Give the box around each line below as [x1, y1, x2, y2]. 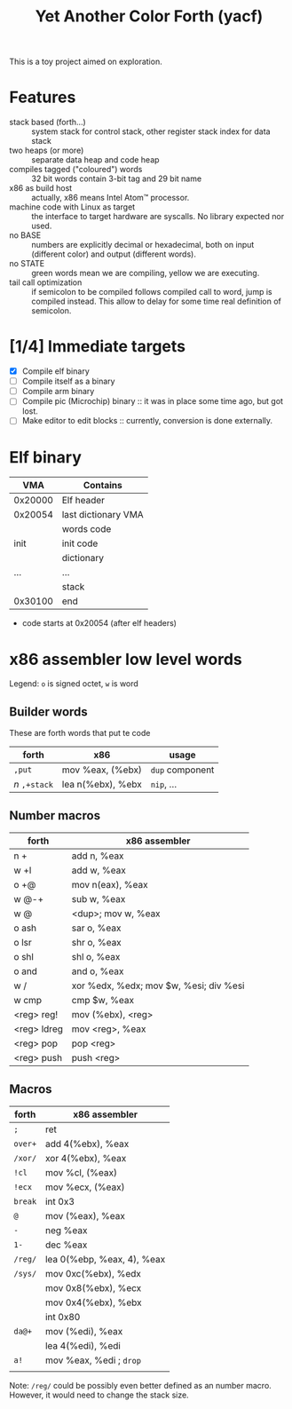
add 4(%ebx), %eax [44, 1137, 130, 1150]
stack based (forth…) [9, 117, 86, 128]
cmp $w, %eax [71, 993, 135, 1006]
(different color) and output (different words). [31, 249, 197, 259]
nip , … [150, 779, 178, 791]
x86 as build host [9, 183, 73, 194]
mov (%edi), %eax [44, 1325, 123, 1337]
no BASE [9, 230, 42, 241]
